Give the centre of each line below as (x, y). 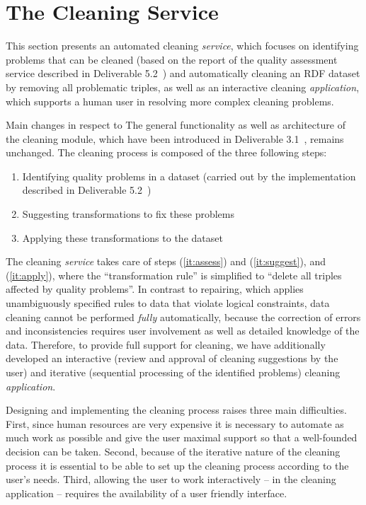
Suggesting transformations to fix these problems (128, 214)
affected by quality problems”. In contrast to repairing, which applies (155, 289)
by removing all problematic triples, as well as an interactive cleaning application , (183, 87)
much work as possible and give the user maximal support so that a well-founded (182, 437)
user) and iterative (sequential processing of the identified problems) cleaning (173, 372)
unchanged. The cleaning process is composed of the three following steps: (166, 152)
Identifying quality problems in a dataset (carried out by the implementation (189, 176)
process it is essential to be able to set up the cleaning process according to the (177, 465)
